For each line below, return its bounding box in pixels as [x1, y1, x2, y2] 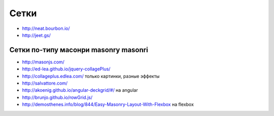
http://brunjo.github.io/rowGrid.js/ [22, 94, 93, 100]
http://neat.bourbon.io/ [22, 25, 71, 31]
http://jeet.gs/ [22, 32, 51, 38]
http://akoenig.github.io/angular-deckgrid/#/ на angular [22, 87, 138, 93]
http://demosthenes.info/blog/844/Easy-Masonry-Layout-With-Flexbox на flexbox [22, 101, 194, 107]
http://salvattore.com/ [22, 80, 68, 86]
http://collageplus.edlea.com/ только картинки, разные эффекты [22, 73, 160, 79]
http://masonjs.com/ [22, 59, 64, 65]
